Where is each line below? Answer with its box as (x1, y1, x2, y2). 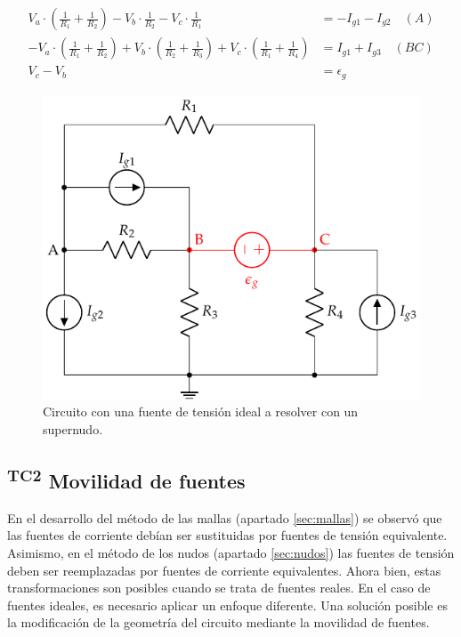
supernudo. (43, 419, 103, 438)
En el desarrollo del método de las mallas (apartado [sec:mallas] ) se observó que (7, 508, 442, 527)
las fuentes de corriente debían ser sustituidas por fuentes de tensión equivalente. (7, 526, 448, 544)
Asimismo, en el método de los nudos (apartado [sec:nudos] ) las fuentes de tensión (7, 543, 455, 561)
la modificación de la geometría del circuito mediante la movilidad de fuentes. (7, 613, 430, 632)
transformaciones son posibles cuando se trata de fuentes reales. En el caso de (7, 578, 431, 597)
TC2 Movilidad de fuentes (7, 463, 246, 494)
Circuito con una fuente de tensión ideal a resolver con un (43, 402, 359, 421)
